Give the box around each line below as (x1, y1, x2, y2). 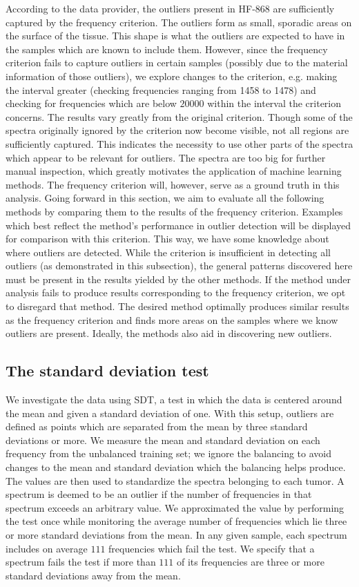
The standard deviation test (6, 360, 209, 381)
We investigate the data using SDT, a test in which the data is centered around (6, 392, 342, 407)
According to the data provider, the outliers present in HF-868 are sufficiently (6, 1, 335, 15)
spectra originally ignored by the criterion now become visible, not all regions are (6, 123, 349, 137)
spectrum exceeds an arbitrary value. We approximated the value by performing (6, 500, 345, 514)
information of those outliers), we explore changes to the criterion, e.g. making (6, 68, 338, 83)
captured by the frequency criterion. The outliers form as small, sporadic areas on (6, 15, 352, 29)
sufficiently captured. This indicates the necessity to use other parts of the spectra (6, 136, 353, 151)
